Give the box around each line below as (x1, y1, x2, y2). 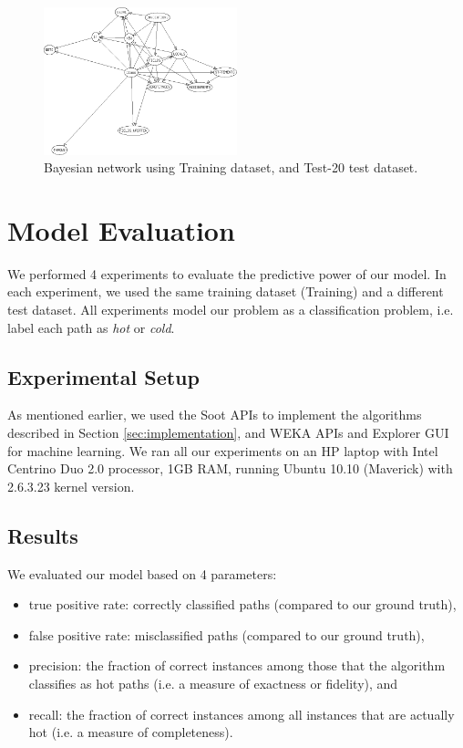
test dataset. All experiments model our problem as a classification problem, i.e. (7, 300, 454, 319)
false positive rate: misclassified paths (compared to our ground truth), (28, 625, 425, 644)
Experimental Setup (7, 362, 200, 390)
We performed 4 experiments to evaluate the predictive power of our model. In (7, 264, 447, 283)
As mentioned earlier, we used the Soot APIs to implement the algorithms (7, 405, 422, 424)
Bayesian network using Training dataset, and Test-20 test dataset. (44, 158, 418, 177)
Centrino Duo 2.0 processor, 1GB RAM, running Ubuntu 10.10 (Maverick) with (7, 459, 453, 478)
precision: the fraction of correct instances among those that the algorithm (28, 656, 446, 675)
